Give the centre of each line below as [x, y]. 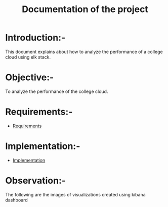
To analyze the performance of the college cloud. [57, 91]
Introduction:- [35, 38]
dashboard [16, 200]
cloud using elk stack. [28, 57]
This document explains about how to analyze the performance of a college [84, 51]
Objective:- [30, 77]
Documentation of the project [85, 9]
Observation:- [36, 180]
